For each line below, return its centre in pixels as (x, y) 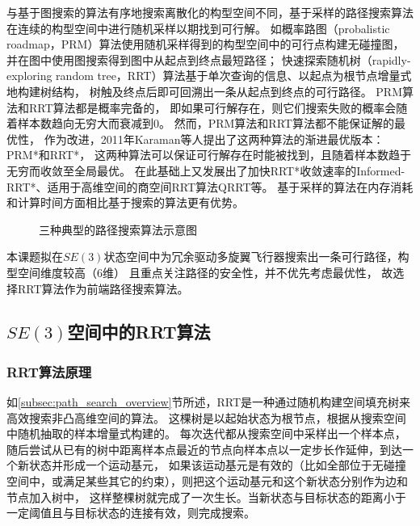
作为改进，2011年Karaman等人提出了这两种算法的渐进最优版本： (214, 139)
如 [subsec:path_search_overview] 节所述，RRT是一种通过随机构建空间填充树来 (209, 402)
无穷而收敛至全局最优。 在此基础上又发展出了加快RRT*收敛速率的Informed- (206, 170)
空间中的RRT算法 (139, 332)
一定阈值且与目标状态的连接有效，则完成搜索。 (131, 513)
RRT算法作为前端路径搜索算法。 (103, 288)
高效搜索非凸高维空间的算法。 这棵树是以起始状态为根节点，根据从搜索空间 (206, 417)
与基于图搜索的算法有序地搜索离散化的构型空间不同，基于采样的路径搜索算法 (210, 12)
